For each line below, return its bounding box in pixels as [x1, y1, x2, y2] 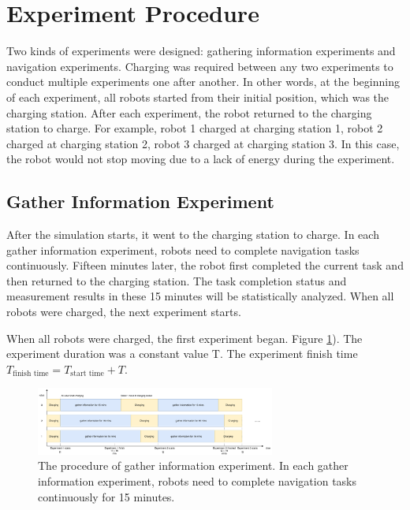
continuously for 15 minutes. [38, 488, 175, 504]
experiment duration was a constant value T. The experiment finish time [6, 345, 358, 362]
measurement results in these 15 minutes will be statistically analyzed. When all [6, 288, 394, 304]
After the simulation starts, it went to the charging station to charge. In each [6, 226, 379, 243]
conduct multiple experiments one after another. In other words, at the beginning [6, 73, 400, 90]
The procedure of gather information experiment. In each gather [38, 457, 348, 474]
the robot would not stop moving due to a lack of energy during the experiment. [6, 151, 395, 167]
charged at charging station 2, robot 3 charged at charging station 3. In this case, [6, 135, 400, 151]
